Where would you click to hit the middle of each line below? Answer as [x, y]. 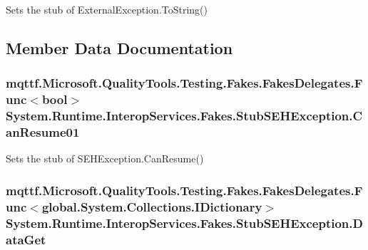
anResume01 [43, 132]
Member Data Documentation [119, 47]
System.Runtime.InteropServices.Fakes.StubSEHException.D [184, 223]
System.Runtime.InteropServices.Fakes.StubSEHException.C [184, 116]
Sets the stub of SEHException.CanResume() [105, 158]
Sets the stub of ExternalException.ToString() [107, 9]
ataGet [26, 239]
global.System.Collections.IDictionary [152, 206]
